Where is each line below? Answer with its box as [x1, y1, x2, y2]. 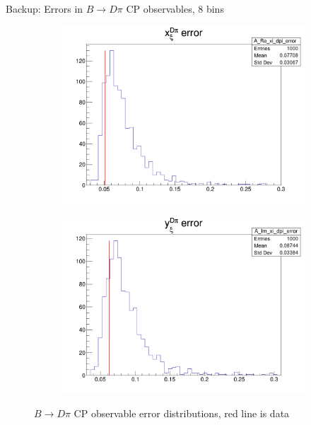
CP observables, [126, 1, 195, 16]
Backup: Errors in [6, 1, 83, 16]
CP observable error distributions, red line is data [74, 406, 290, 420]
